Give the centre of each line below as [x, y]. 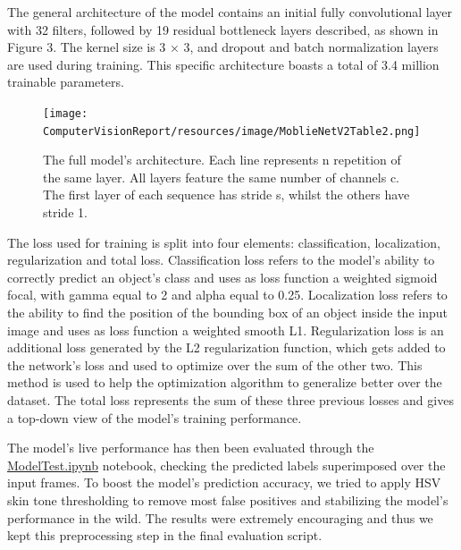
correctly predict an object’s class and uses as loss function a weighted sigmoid [222, 277]
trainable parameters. [66, 82]
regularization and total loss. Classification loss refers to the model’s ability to [221, 260]
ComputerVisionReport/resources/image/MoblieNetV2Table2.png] [232, 131]
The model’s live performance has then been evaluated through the [191, 448]
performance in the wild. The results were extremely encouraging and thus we [220, 517]
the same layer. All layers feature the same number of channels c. [222, 177]
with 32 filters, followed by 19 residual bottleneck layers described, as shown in [223, 29]
